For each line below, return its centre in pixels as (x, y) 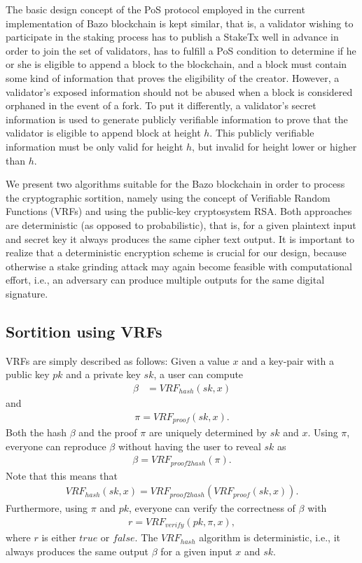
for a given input (196, 551)
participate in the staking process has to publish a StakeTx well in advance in (172, 37)
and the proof (108, 432)
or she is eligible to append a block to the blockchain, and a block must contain (176, 64)
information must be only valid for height (95, 146)
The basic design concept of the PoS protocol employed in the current (155, 9)
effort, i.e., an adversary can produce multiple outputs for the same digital (165, 280)
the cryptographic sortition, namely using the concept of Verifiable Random (168, 197)
